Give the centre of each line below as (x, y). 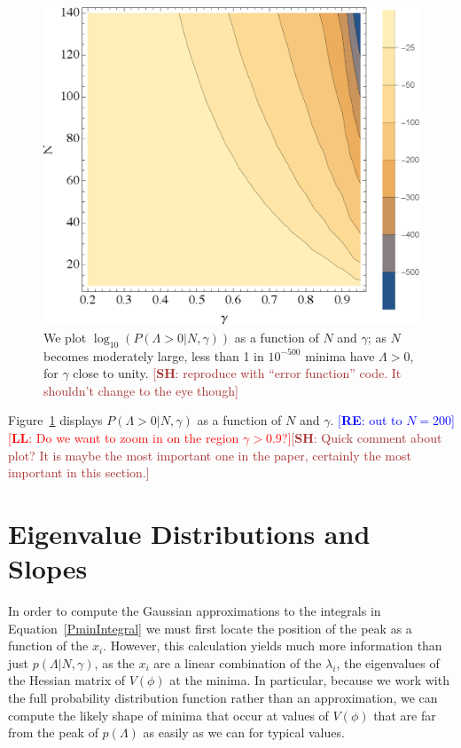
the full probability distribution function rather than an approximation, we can (223, 697)
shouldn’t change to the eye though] (141, 390)
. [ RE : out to (366, 420)
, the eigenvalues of (388, 662)
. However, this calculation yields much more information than (273, 646)
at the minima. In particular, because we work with (309, 680)
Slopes (48, 568)
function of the (48, 646)
